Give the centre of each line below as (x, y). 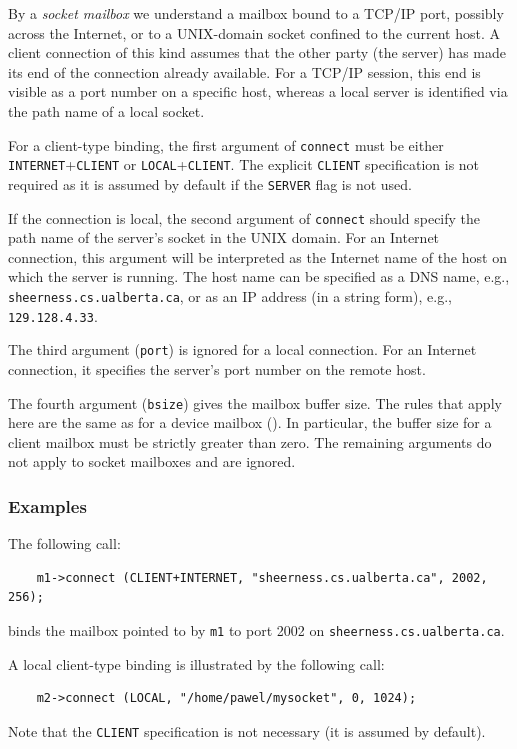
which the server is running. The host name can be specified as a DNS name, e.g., (259, 276)
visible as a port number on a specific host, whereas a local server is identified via (258, 91)
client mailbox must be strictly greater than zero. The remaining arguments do (250, 441)
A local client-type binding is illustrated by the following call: (196, 663)
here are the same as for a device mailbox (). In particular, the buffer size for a (250, 422)
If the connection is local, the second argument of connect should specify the (244, 217)
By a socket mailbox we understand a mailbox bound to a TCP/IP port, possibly (256, 13)
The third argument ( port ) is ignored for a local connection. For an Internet (242, 349)
